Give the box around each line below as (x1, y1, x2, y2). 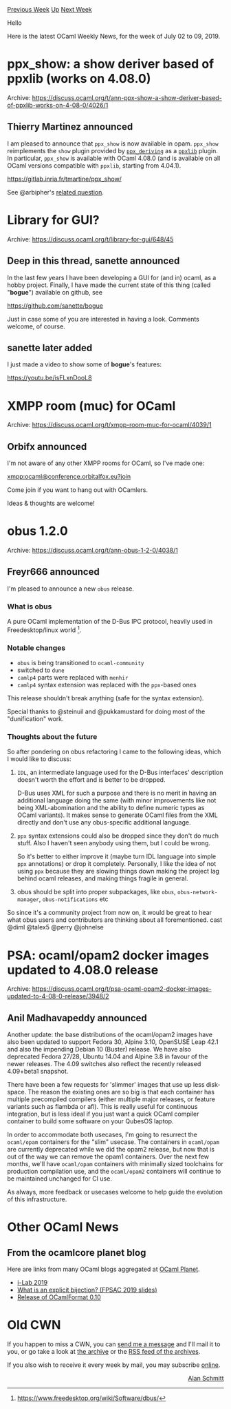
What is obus (7, 602, 52, 611)
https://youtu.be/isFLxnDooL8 (7, 374, 92, 382)
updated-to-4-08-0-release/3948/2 (7, 992, 109, 1001)
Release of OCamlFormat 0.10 (16, 1293, 101, 1301)
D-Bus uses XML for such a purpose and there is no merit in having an (16, 789, 217, 798)
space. (7, 1088, 27, 1096)
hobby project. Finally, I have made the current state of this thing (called (7, 281, 211, 289)
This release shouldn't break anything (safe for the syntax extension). (7, 694, 204, 702)
